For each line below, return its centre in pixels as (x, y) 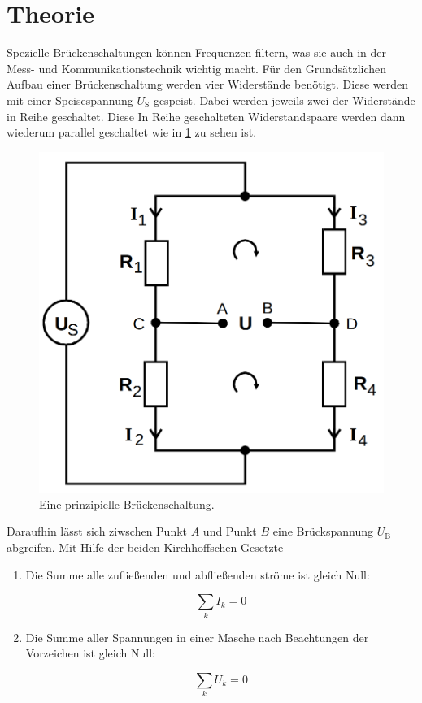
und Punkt (230, 531)
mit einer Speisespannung (70, 100)
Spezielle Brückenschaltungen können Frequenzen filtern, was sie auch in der (197, 52)
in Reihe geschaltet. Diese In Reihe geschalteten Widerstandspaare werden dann (206, 116)
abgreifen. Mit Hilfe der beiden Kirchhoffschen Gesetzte (145, 547)
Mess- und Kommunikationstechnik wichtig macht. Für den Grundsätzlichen (197, 68)
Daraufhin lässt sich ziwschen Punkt (97, 531)
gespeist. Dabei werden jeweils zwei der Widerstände (284, 100)
